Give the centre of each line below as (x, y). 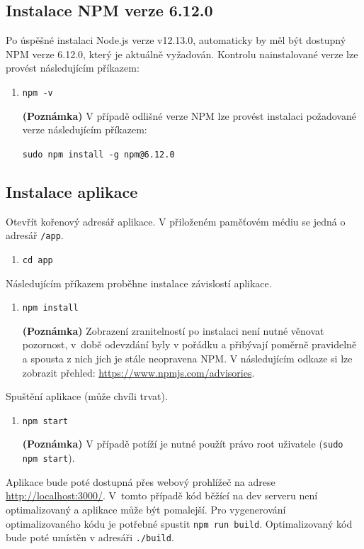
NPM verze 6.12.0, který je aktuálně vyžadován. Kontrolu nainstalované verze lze (182, 54)
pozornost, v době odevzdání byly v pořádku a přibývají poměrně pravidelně (189, 344)
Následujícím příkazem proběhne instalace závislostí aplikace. (139, 283)
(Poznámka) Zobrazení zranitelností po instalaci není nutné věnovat (173, 330)
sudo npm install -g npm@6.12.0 (98, 154)
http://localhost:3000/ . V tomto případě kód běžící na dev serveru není (162, 495)
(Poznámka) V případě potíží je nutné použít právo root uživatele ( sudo (183, 444)
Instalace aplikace (72, 191)
